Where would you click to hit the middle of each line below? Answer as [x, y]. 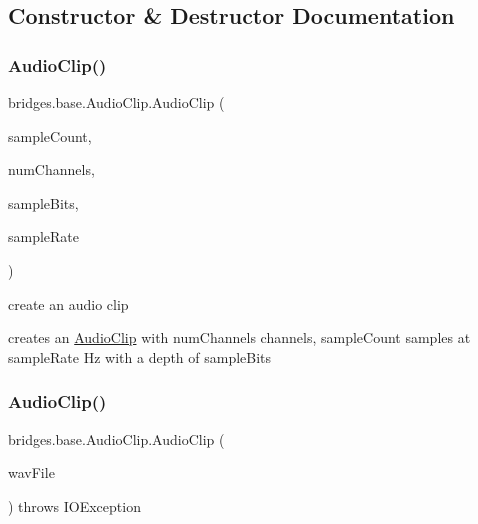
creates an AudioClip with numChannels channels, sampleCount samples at [239, 337]
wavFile [31, 472]
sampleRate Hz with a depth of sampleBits [140, 356]
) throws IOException [74, 505]
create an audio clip [68, 303]
